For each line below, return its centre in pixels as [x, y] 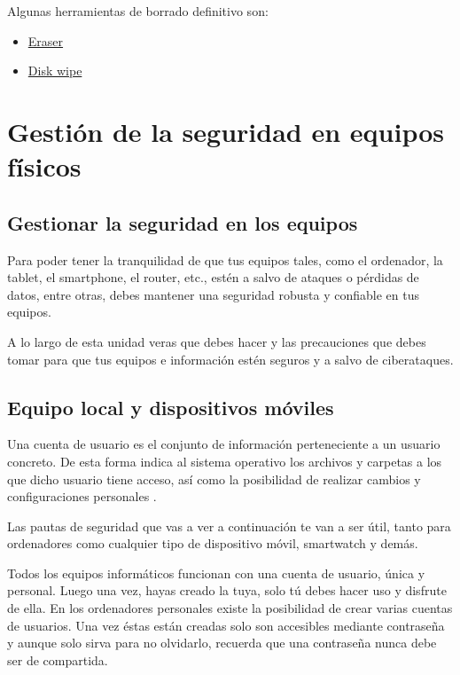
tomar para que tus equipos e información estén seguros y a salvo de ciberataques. [230, 359]
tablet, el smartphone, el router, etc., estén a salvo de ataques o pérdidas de [213, 277]
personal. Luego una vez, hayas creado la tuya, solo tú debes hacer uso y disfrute [227, 590]
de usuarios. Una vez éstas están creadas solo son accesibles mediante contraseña [226, 625]
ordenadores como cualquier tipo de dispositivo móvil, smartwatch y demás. [213, 543]
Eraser [46, 40]
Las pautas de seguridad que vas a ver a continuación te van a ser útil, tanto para [229, 526]
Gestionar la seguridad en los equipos [183, 222]
